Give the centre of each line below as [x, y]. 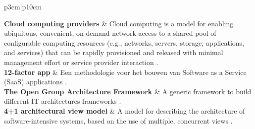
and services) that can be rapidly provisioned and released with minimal [114, 52]
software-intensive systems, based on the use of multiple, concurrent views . [118, 120]
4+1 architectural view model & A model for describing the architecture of [125, 110]
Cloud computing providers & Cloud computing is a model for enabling [119, 23]
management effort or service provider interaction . [81, 62]
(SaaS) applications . [35, 82]
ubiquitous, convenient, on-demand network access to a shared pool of [110, 33]
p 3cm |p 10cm [23, 6]
